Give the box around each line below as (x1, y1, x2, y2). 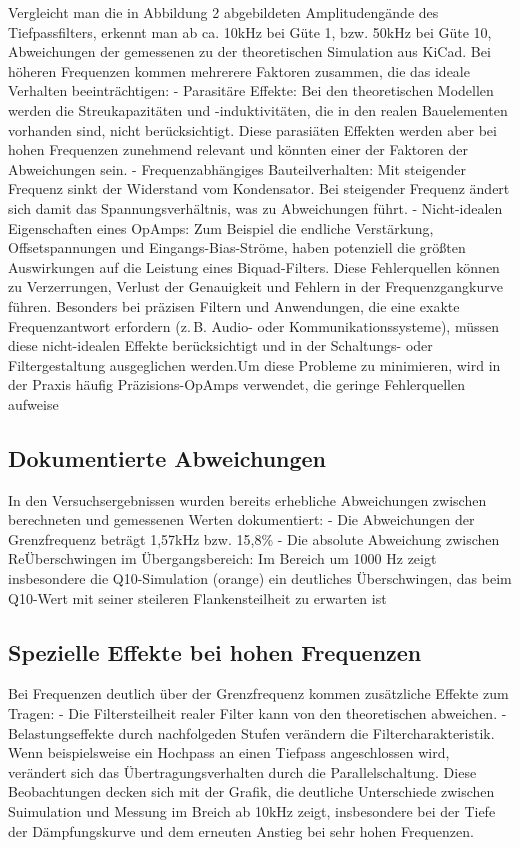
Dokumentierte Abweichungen (8, 442, 327, 473)
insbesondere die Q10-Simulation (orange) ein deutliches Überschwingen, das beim (8, 568, 512, 589)
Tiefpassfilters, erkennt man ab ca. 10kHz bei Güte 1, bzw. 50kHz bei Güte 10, (8, 21, 492, 42)
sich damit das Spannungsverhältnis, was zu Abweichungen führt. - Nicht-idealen (8, 197, 503, 218)
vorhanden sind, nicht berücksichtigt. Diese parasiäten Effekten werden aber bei (8, 119, 497, 140)
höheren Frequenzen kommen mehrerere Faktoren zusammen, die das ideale (8, 60, 470, 81)
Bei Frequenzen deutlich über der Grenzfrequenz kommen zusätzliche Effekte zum (8, 683, 509, 704)
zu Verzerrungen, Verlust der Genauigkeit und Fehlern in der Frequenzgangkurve (8, 276, 503, 297)
